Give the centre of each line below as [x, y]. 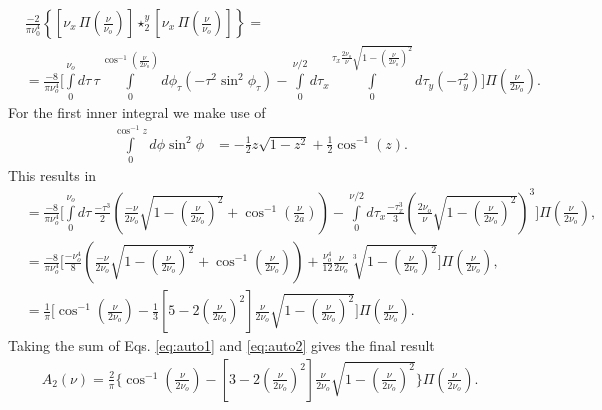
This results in [52, 174]
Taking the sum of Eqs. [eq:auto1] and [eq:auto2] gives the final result [221, 345]
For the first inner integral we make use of [137, 111]
